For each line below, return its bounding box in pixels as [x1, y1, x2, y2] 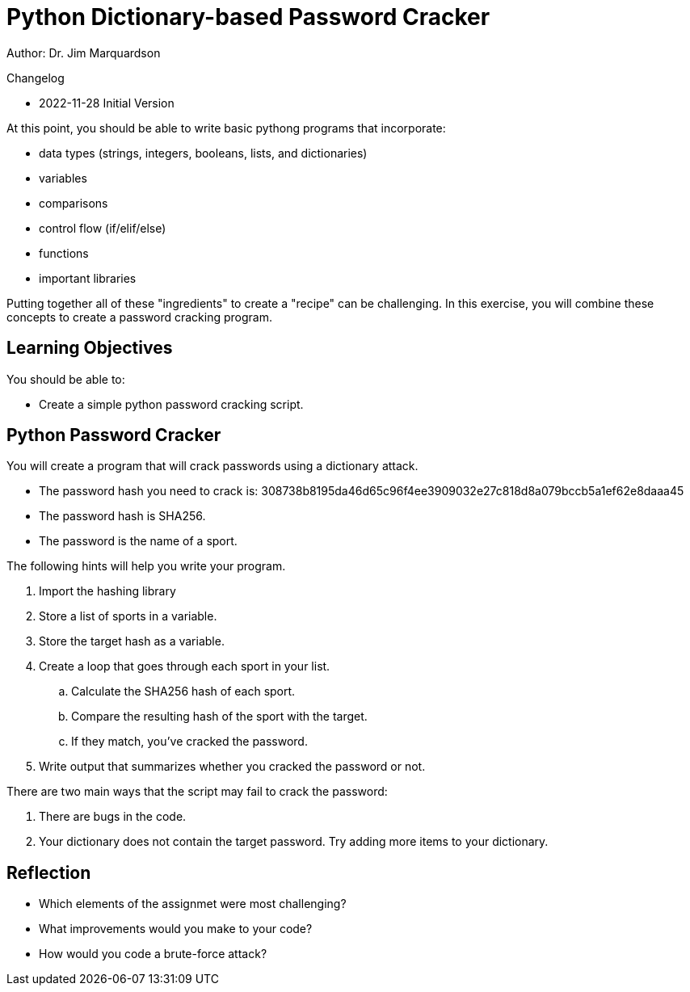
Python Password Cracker [6, 425, 221, 446]
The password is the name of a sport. [39, 534, 238, 549]
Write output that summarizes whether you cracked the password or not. [39, 759, 426, 774]
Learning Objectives [6, 338, 173, 359]
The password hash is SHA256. [39, 509, 206, 523]
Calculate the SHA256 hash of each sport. [71, 684, 296, 699]
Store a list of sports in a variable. [39, 609, 217, 624]
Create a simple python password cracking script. [39, 397, 304, 411]
